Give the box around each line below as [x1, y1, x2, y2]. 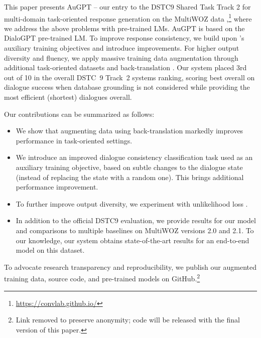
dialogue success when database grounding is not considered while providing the [4, 82, 250, 92]
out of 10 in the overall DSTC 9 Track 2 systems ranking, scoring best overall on [4, 72, 255, 82]
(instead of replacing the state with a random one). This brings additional [16, 172, 244, 182]
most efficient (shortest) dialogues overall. [4, 92, 132, 102]
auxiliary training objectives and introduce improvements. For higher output [4, 43, 239, 53]
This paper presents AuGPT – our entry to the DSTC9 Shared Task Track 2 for [4, 2, 251, 12]
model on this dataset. [16, 245, 85, 255]
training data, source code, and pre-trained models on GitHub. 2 [4, 272, 200, 283]
